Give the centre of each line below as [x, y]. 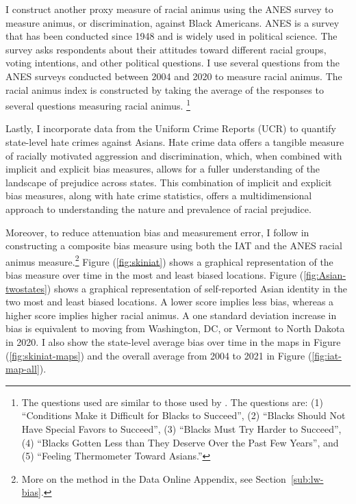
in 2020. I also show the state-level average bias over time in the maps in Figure [173, 341]
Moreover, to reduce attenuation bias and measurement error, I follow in [157, 232]
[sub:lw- [307, 478]
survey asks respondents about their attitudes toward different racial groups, [166, 49]
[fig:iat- [327, 355]
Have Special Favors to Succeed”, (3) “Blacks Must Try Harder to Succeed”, [181, 428]
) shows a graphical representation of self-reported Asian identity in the [197, 288]
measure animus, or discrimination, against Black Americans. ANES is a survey [173, 22]
